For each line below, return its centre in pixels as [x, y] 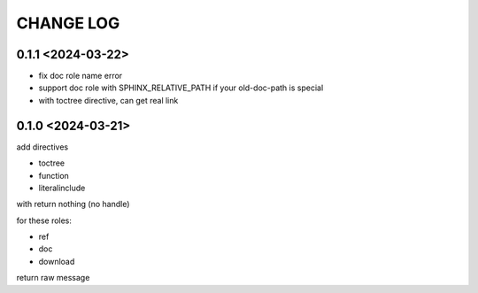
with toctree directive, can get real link [108, 100]
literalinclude [62, 188]
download [57, 261]
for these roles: [44, 220]
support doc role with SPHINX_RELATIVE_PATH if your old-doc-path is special [181, 88]
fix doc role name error [81, 76]
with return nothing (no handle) [73, 204]
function [54, 175]
